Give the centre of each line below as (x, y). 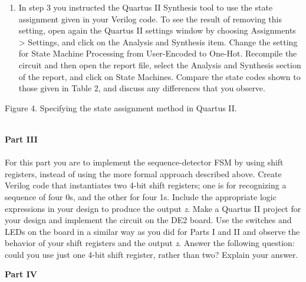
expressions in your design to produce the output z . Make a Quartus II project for (153, 208)
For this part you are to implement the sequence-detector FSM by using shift (144, 162)
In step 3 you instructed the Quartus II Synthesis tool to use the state (146, 7)
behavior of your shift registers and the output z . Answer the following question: (150, 243)
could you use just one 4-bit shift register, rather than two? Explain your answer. (152, 254)
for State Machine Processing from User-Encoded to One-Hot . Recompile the (158, 53)
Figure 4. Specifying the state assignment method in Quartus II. (121, 107)
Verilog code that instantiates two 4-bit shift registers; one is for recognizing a (146, 185)
